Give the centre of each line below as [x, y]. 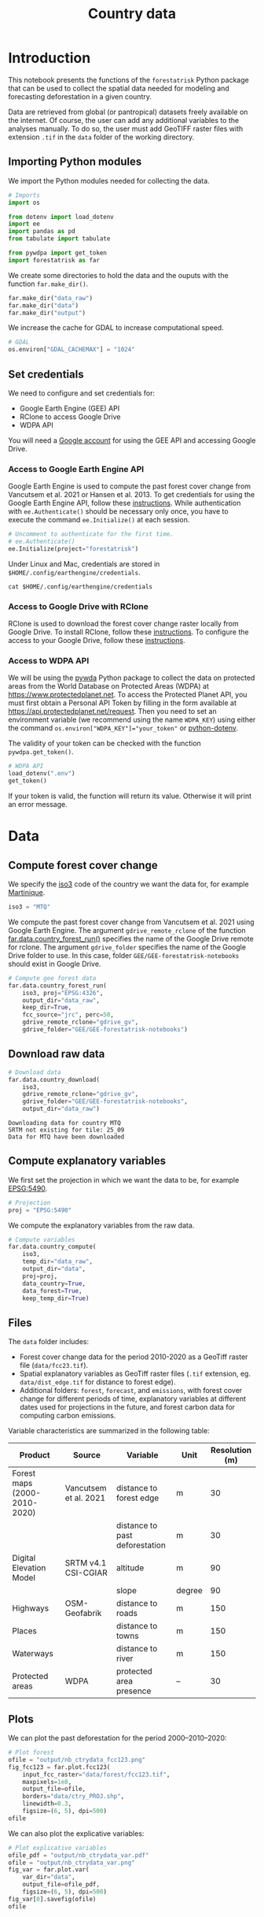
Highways [31, 1608]
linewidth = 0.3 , [47, 1804]
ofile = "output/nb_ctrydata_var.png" [71, 1863]
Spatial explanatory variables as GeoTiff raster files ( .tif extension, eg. [135, 1374]
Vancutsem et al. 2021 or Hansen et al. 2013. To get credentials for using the [132, 495]
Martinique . [27, 893]
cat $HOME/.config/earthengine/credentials [81, 587]
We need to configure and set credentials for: [82, 393]
